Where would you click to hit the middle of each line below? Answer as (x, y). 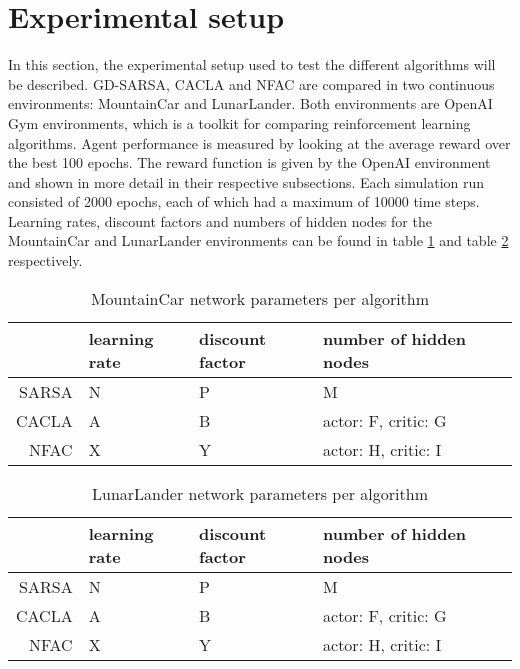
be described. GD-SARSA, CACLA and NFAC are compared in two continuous (251, 83)
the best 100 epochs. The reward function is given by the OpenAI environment (249, 162)
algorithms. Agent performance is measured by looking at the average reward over (259, 142)
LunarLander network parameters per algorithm (260, 493)
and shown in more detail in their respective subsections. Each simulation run (246, 181)
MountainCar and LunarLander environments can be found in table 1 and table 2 (258, 240)
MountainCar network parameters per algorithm (260, 298)
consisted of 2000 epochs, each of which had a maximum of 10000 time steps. (244, 201)
